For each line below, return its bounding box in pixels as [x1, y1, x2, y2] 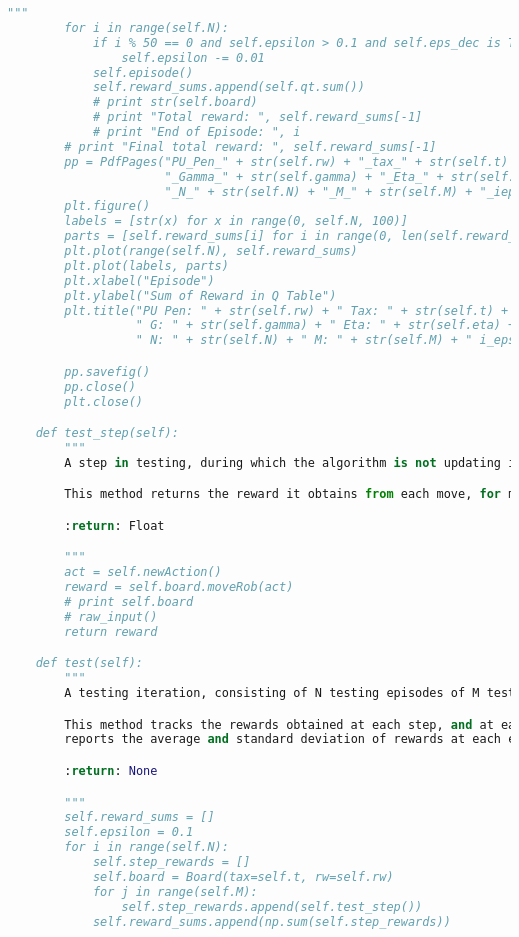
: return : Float [64, 518, 165, 533]
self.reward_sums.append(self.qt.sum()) [92, 80, 365, 95]
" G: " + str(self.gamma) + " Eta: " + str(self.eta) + [135, 318, 516, 333]
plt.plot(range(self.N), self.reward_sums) [64, 244, 358, 258]
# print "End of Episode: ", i [92, 125, 301, 139]
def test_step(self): [35, 426, 179, 441]
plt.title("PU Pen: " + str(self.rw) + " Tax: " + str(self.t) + [64, 303, 509, 318]
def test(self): [35, 656, 144, 671]
